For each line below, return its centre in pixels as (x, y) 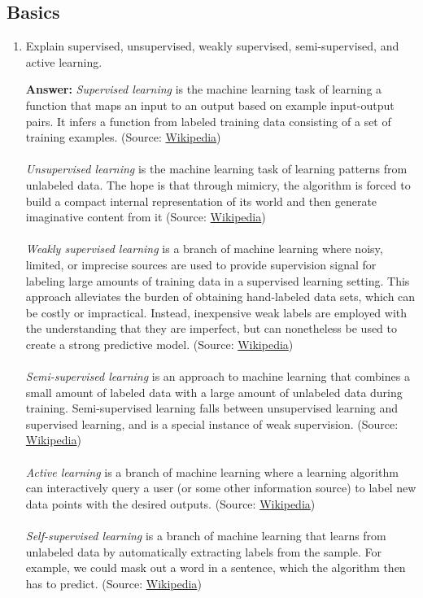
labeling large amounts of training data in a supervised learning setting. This (218, 280)
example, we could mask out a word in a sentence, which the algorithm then (216, 567)
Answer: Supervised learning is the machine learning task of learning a (204, 89)
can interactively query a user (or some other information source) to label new (221, 488)
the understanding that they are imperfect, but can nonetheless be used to (211, 328)
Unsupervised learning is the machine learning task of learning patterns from (216, 169)
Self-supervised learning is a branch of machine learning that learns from (206, 536)
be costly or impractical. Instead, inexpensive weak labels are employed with (216, 312)
